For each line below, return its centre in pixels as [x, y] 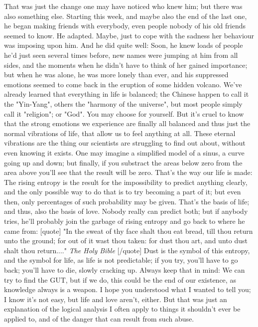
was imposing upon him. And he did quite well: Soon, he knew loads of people [124, 45]
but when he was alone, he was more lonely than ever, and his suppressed [116, 75]
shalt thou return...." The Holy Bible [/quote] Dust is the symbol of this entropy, [127, 250]
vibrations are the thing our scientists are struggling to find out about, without [125, 143]
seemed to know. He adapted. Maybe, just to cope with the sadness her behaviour [129, 35]
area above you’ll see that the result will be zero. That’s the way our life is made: [128, 172]
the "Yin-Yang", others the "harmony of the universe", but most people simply [123, 103]
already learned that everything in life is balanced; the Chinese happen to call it [127, 94]
